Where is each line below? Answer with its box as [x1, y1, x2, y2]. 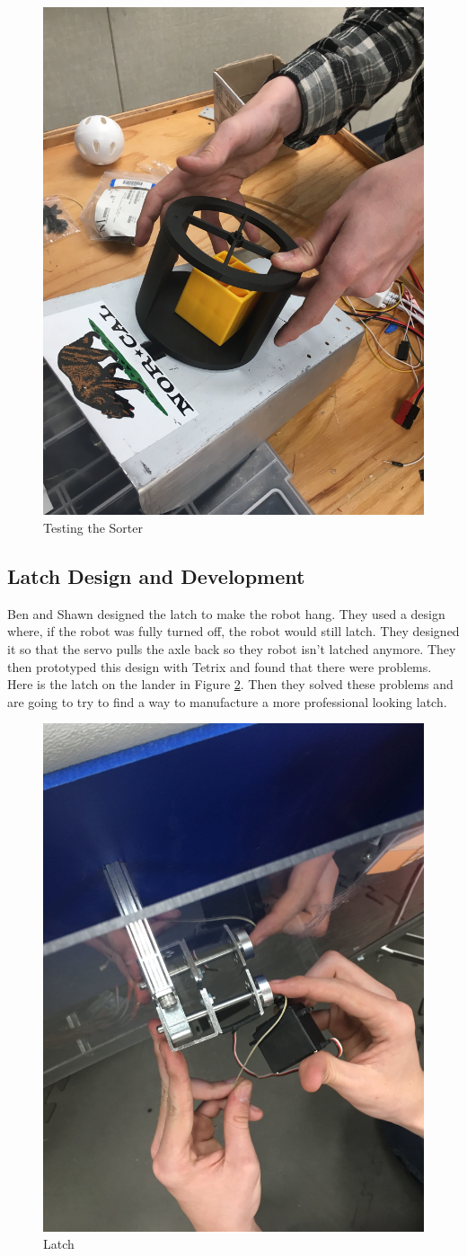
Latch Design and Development [7, 562, 305, 589]
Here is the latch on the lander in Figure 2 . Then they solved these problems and [7, 675, 454, 694]
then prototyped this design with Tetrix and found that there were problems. [7, 657, 432, 676]
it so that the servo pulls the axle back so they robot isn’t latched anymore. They [7, 639, 456, 658]
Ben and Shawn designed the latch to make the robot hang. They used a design [7, 604, 445, 623]
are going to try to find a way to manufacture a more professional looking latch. [7, 692, 447, 711]
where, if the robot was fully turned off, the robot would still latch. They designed [7, 622, 460, 641]
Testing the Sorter [43, 517, 143, 536]
